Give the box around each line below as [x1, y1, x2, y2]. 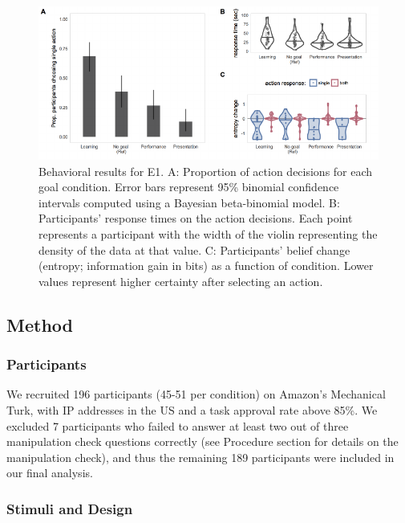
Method [6, 312, 73, 337]
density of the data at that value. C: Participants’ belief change [38, 241, 350, 258]
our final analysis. [6, 464, 93, 481]
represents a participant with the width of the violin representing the [38, 226, 378, 243]
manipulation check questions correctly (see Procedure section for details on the [6, 433, 399, 450]
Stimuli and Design [6, 498, 133, 518]
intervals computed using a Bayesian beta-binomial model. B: [38, 194, 340, 210]
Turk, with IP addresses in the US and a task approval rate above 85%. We [6, 402, 378, 419]
